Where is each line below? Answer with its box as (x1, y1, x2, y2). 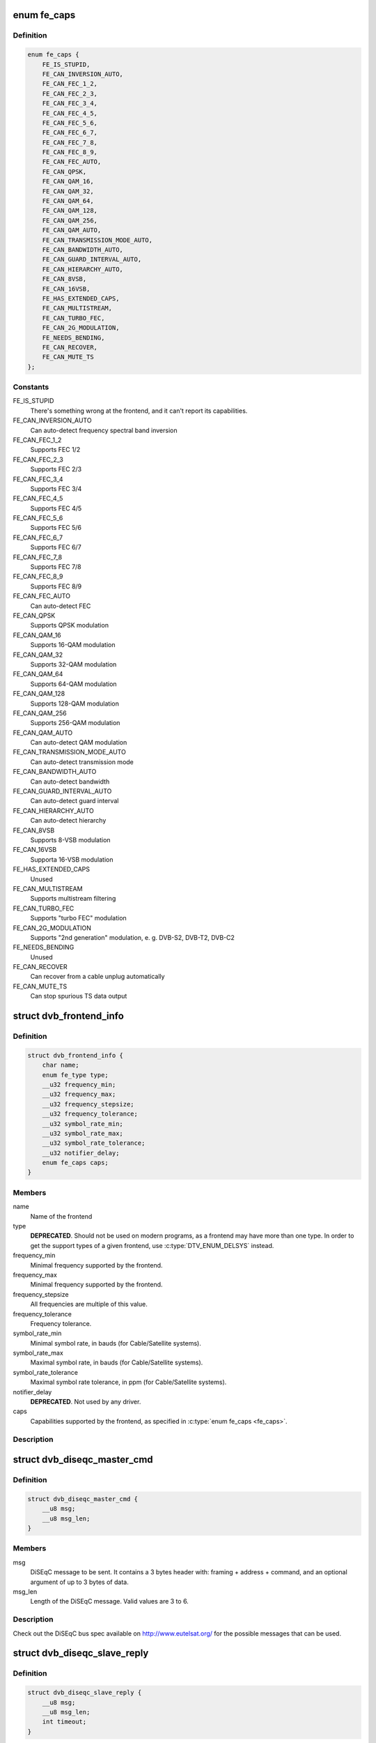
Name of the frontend (30, 1212, 93, 1220)
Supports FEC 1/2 (30, 446, 81, 454)
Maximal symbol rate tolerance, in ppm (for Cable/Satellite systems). (30, 1378, 227, 1387)
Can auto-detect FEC (30, 602, 91, 610)
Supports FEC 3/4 (30, 485, 82, 493)
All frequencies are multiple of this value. (30, 1300, 148, 1309)
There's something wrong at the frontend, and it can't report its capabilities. (30, 406, 248, 415)
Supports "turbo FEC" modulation (30, 914, 127, 922)
